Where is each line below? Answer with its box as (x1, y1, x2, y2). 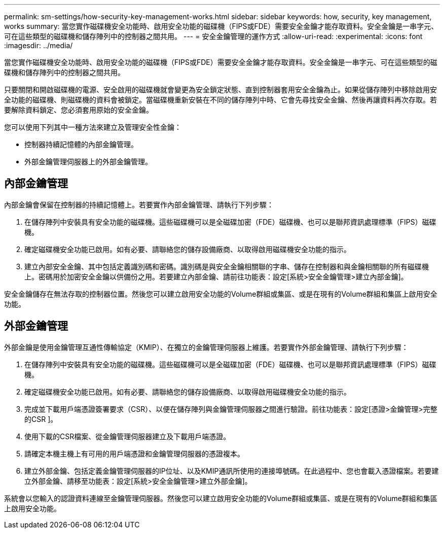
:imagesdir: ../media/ (4, 41, 73, 50)
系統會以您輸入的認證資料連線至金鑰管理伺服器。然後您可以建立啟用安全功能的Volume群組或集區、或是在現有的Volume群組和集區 (4, 493, 437, 503)
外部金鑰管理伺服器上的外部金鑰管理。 (24, 157, 152, 166)
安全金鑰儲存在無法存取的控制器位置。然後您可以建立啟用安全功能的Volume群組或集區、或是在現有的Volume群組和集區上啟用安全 (4, 289, 437, 298)
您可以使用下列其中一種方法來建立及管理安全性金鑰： (4, 123, 181, 131)
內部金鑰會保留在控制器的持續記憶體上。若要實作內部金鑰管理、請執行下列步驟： (4, 200, 274, 209)
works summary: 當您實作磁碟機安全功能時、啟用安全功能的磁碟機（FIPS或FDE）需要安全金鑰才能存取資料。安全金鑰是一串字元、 (4, 22, 438, 30)
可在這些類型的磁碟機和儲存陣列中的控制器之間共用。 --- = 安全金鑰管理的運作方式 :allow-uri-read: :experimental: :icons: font (4, 32, 423, 41)
